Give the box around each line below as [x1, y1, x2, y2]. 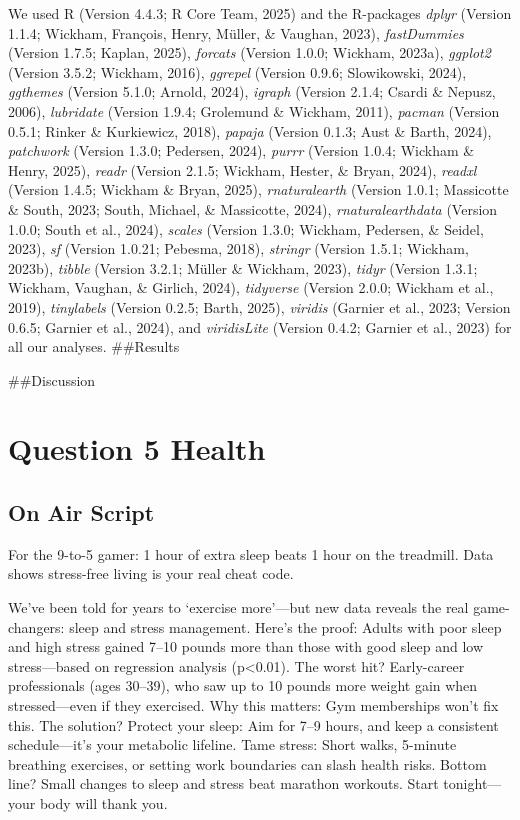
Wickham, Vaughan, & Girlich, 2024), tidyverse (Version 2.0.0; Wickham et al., [8, 277, 494, 298]
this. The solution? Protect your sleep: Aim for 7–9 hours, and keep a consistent [8, 714, 499, 735]
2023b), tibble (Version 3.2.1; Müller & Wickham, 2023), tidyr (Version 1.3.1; [8, 257, 478, 278]
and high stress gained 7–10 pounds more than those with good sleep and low [8, 636, 483, 657]
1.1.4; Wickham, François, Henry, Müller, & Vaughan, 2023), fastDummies [8, 22, 464, 43]
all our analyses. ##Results [8, 336, 180, 357]
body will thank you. [39, 792, 168, 813]
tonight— [443, 773, 502, 794]
